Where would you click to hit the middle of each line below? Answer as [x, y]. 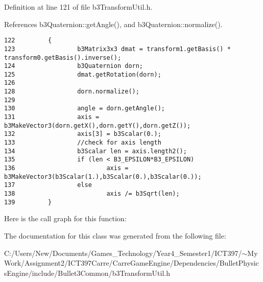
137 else [48, 185]
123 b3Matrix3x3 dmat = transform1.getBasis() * [117, 49]
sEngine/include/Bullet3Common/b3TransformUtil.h [87, 273]
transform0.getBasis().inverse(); [63, 57]
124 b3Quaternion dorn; [74, 66]
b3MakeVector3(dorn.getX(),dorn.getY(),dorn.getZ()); [98, 125]
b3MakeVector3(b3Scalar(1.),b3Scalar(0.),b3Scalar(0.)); [103, 177]
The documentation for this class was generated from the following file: [115, 235]
